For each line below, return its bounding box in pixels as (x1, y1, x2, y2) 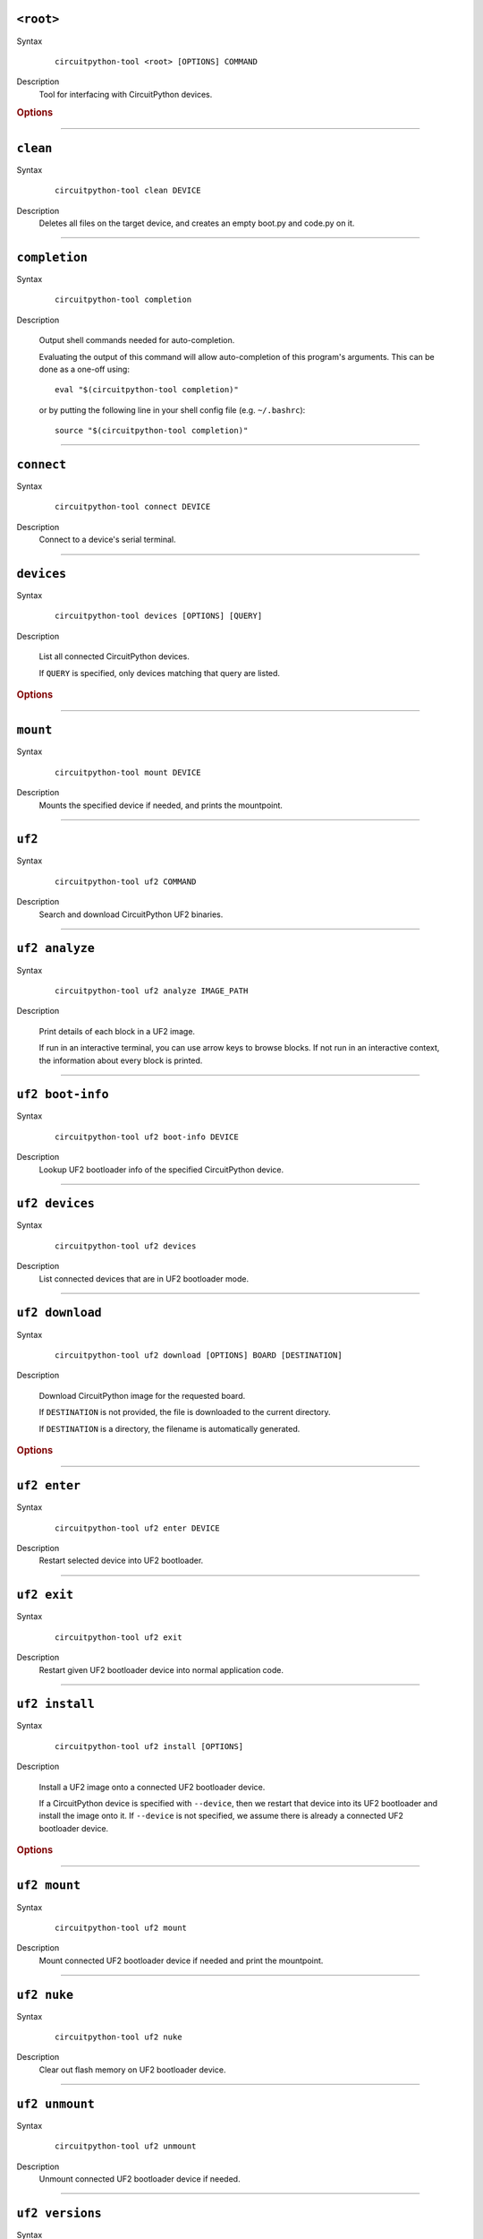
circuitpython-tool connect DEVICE (55, 502, 211, 512)
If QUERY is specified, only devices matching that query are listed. (38, 667, 281, 678)
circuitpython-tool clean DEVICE (55, 185, 201, 196)
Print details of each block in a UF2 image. (38, 1025, 196, 1036)
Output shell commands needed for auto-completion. (38, 335, 235, 346)
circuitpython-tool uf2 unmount (55, 2141, 197, 2151)
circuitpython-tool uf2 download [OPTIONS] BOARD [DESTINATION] (55, 1350, 343, 1360)
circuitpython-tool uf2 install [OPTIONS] (55, 1741, 244, 1751)
